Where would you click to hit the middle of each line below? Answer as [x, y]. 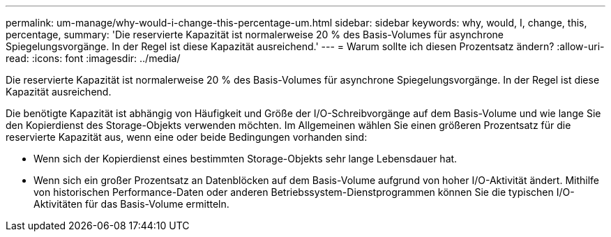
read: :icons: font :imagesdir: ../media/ [93, 58]
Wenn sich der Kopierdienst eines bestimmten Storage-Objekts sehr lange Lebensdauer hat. [246, 159]
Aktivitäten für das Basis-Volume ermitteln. [131, 204]
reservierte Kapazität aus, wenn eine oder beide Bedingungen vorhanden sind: [187, 137]
